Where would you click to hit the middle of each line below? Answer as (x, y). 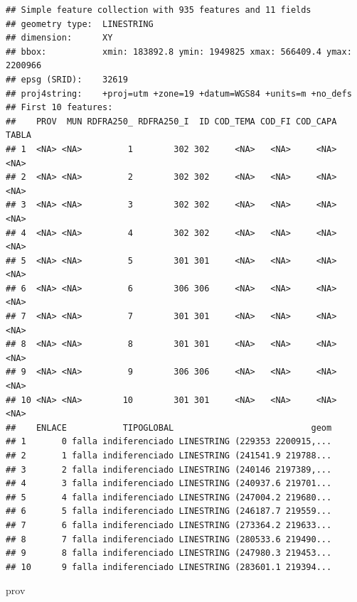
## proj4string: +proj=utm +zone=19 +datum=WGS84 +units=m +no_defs (179, 93)
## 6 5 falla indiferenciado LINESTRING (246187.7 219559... (169, 511)
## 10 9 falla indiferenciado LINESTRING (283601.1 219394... (169, 567)
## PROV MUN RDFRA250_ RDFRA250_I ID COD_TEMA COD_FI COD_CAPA (171, 121)
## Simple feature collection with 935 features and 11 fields (159, 10)
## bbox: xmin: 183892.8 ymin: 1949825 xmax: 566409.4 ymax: (179, 52)
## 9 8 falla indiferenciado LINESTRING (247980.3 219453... (169, 553)
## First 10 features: (59, 108)
